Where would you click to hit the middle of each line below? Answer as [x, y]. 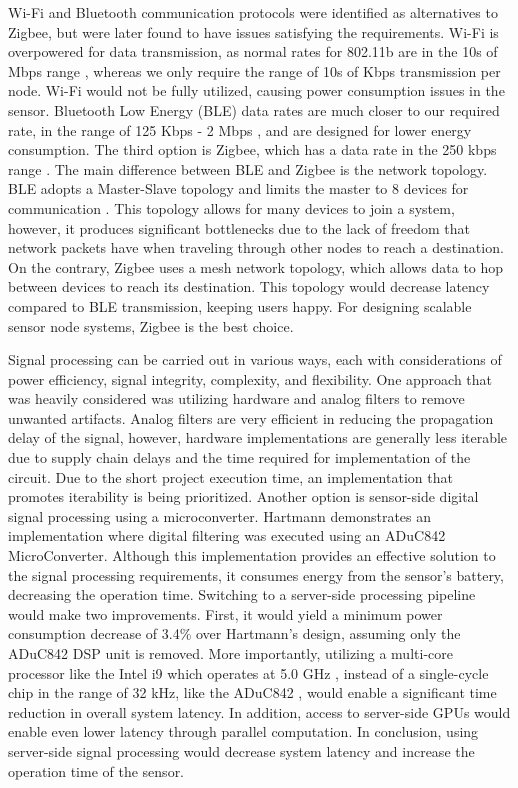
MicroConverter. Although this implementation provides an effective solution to [252, 555]
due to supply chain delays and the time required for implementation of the [239, 457]
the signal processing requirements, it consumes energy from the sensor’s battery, [256, 574]
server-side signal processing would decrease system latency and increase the [241, 750]
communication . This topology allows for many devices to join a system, [231, 207]
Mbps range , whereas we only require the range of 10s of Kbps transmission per [254, 70]
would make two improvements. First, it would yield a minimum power [225, 613]
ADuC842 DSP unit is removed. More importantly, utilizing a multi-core [230, 653]
